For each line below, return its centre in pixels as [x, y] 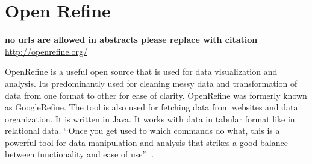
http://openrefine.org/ [46, 51]
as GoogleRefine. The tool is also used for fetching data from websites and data [151, 107]
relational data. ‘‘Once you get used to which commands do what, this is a [142, 131]
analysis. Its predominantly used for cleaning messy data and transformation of [151, 83]
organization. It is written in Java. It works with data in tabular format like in [150, 118]
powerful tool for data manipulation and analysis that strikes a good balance [146, 142]
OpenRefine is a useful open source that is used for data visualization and [141, 71]
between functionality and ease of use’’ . [80, 154]
